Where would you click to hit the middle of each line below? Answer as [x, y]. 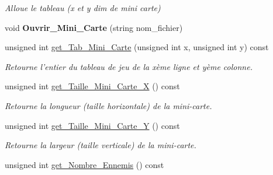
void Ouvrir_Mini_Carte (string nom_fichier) [94, 27]
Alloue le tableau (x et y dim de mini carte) [83, 8]
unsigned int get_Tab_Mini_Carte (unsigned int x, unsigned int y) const [137, 47]
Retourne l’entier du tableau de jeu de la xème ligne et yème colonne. [129, 66]
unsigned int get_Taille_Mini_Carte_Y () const [92, 125]
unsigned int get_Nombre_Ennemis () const [84, 164]
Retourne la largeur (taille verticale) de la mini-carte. [101, 145]
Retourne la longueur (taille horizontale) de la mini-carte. [108, 105]
